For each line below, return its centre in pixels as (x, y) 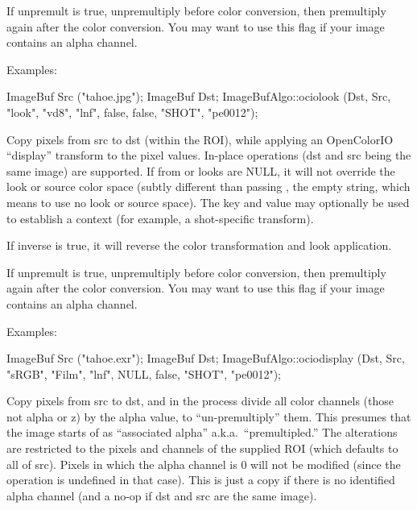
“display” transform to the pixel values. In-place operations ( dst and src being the (209, 155)
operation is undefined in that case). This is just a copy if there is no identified (201, 480)
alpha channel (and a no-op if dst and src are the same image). (162, 495)
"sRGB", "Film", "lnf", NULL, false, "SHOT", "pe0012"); (144, 373)
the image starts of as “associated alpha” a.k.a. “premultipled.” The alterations (202, 432)
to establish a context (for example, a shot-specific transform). (160, 218)
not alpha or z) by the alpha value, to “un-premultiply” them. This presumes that (209, 416)
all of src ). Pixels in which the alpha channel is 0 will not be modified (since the (204, 464)
